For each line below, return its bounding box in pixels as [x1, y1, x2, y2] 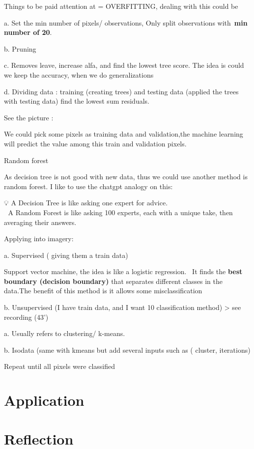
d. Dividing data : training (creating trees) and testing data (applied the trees [4, 86, 239, 96]
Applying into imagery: [4, 233, 74, 244]
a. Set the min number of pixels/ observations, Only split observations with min [4, 17, 248, 28]
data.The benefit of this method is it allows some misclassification [4, 285, 202, 296]
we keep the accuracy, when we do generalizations [4, 69, 154, 80]
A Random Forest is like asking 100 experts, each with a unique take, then [8, 207, 233, 217]
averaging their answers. [4, 217, 77, 227]
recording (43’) [4, 311, 49, 322]
